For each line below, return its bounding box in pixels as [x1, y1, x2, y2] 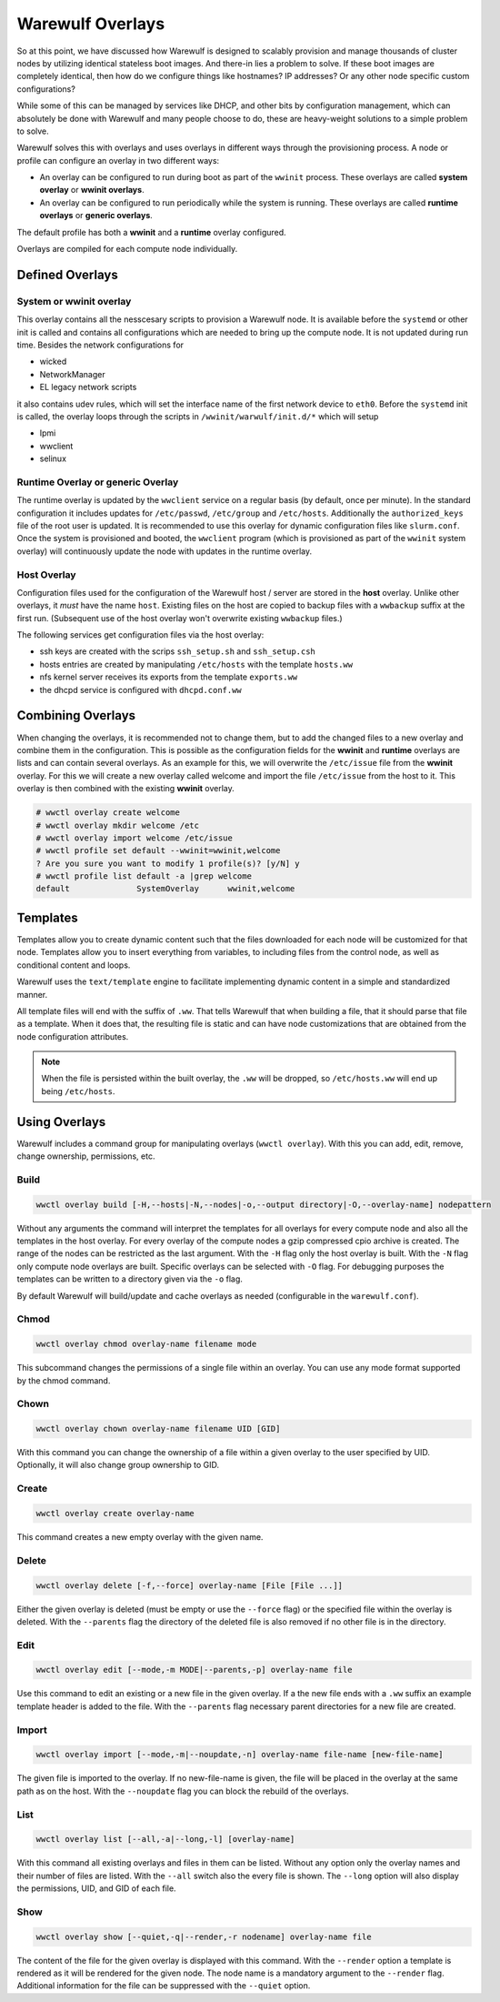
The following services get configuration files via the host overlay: [16, 629, 265, 640]
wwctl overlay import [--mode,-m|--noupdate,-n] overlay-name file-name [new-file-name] [35, 1749, 445, 1760]
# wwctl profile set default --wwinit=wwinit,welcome [35, 846, 281, 856]
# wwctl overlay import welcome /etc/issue [35, 832, 234, 843]
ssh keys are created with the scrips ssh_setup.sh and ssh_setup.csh [39, 646, 315, 657]
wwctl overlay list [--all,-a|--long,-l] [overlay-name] [35, 1834, 295, 1845]
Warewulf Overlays [16, 14, 165, 34]
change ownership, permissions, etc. [16, 1151, 155, 1162]
